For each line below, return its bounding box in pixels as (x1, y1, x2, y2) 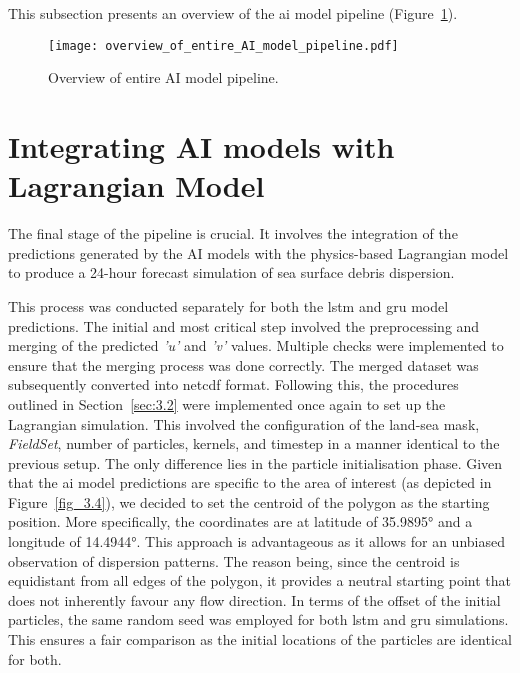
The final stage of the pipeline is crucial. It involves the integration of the (8, 223, 458, 244)
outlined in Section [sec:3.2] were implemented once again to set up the (8, 393, 446, 414)
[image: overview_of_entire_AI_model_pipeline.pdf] (48, 38, 399, 53)
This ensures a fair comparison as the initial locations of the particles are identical (8, 629, 512, 650)
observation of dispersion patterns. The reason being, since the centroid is (8, 550, 460, 571)
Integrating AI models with (8, 126, 395, 167)
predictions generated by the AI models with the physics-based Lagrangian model (8, 242, 509, 263)
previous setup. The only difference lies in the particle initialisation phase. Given (8, 452, 503, 473)
